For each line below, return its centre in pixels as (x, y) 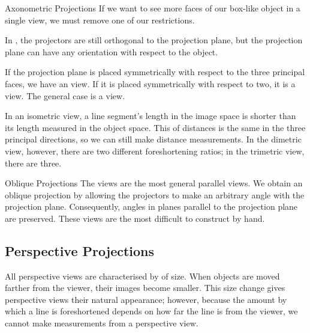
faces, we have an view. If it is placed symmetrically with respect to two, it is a (150, 83)
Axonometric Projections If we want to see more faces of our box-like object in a (153, 8)
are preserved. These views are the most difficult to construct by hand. (135, 218)
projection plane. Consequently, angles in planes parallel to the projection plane (151, 206)
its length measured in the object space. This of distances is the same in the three (155, 127)
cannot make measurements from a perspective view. (102, 323)
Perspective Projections (80, 250)
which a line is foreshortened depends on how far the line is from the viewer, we (151, 311)
